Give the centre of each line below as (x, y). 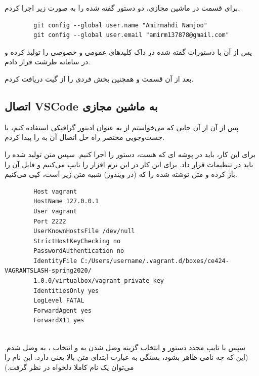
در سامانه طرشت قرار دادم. (48, 62)
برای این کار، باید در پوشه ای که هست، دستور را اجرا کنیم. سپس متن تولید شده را (130, 154)
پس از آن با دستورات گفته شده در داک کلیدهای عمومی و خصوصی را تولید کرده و (128, 51)
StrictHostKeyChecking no (77, 241)
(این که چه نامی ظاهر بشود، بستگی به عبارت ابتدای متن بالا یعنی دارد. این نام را (126, 357)
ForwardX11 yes (59, 321)
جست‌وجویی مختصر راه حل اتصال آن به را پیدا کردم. (85, 137)
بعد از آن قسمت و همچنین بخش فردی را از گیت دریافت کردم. (99, 78)
